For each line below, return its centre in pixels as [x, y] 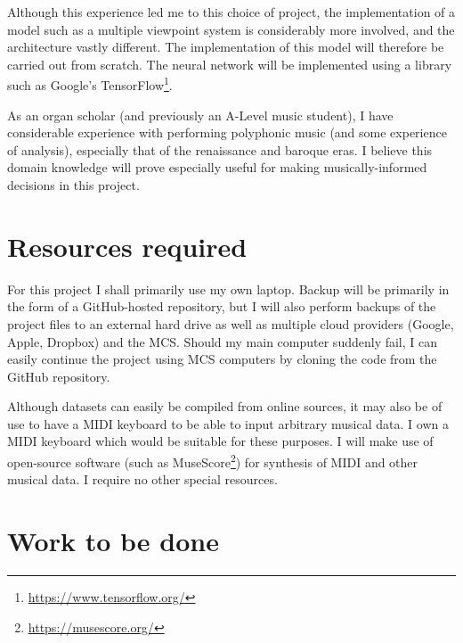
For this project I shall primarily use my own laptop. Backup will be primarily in [228, 289]
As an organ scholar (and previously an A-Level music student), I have [200, 115]
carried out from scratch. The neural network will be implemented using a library [230, 64]
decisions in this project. [73, 185]
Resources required [127, 246]
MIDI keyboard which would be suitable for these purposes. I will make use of [220, 441]
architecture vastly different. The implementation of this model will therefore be [226, 47]
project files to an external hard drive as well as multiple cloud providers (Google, [231, 323]
